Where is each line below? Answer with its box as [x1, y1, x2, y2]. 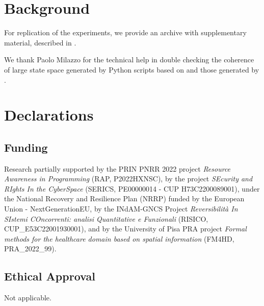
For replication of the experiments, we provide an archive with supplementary [4, 27, 247, 38]
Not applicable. [4, 292, 51, 303]
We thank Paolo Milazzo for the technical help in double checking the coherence [4, 54, 254, 65]
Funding [4, 139, 48, 155]
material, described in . [4, 37, 76, 48]
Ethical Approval [4, 268, 95, 284]
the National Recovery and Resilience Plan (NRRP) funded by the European [4, 193, 245, 204]
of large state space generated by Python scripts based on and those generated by [4, 64, 259, 75]
